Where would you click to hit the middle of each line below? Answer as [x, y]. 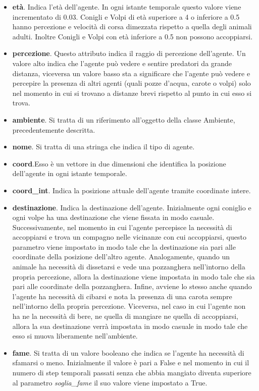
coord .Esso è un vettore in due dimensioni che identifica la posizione [119, 163]
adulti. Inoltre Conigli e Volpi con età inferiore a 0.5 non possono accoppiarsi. [133, 36]
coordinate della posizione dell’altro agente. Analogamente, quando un [121, 257]
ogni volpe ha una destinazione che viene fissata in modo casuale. [113, 217]
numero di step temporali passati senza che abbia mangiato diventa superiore [132, 372]
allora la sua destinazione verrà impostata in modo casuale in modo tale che [130, 326]
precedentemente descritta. [54, 129]
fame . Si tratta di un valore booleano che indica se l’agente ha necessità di [128, 352]
